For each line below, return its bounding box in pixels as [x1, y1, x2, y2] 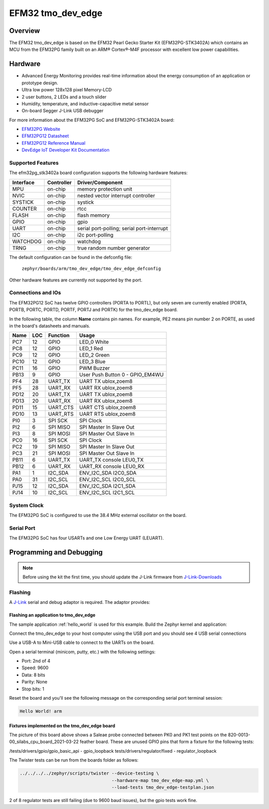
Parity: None [21, 679, 47, 685]
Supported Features [9, 160, 59, 167]
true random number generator [77, 245, 150, 252]
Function [48, 332, 70, 339]
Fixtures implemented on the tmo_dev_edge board [9, 723, 116, 729]
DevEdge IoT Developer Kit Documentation [21, 147, 110, 153]
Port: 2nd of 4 [21, 658, 51, 664]
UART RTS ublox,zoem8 [79, 411, 136, 418]
